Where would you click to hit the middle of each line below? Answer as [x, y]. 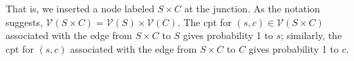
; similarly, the [311, 35]
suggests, [24, 22]
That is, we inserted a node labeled [80, 8]
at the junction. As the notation [252, 8]
